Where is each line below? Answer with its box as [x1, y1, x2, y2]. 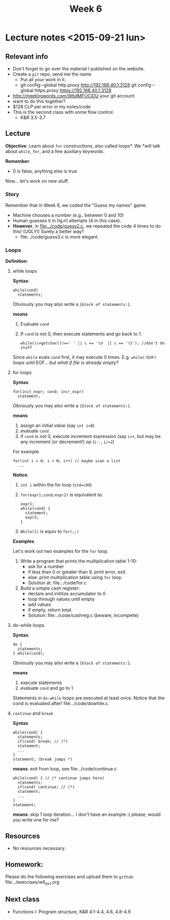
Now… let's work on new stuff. [5, 178, 69, 184]
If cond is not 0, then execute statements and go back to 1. [20, 331, 142, 337]
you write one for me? [12, 817, 59, 823]
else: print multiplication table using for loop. [28, 574, 123, 580]
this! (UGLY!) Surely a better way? [12, 228, 84, 235]
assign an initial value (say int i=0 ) [20, 422, 95, 429]
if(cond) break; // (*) [17, 739, 68, 744]
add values [28, 601, 52, 608]
